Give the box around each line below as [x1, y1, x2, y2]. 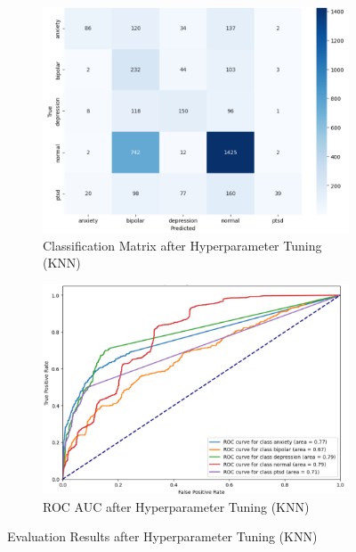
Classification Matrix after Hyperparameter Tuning [43, 235, 322, 254]
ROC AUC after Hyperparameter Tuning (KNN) [43, 497, 310, 515]
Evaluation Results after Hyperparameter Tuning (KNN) [7, 527, 318, 546]
